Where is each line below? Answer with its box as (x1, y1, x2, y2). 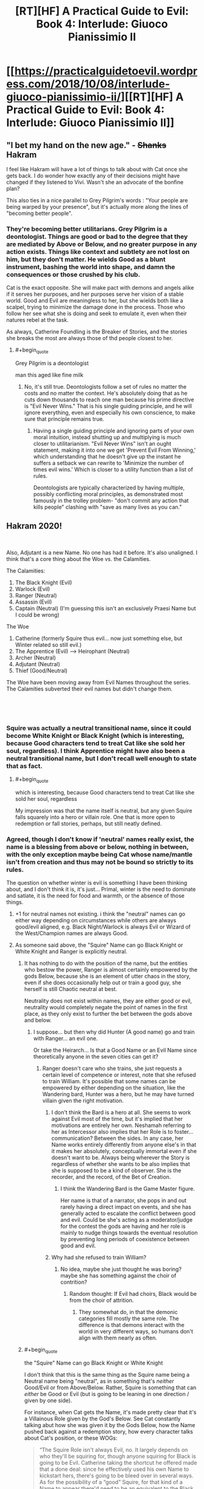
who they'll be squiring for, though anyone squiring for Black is (39, 1453, 196, 1460)
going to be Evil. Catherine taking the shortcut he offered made (39, 1459, 197, 1467)
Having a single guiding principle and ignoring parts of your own (33, 427, 194, 435)
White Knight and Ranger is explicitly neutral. (15, 948, 127, 955)
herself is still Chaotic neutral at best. (24, 986, 117, 993)
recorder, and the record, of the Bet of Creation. (51, 1173, 171, 1181)
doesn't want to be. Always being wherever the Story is (51, 1154, 190, 1161)
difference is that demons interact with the (78, 1321, 185, 1329)
